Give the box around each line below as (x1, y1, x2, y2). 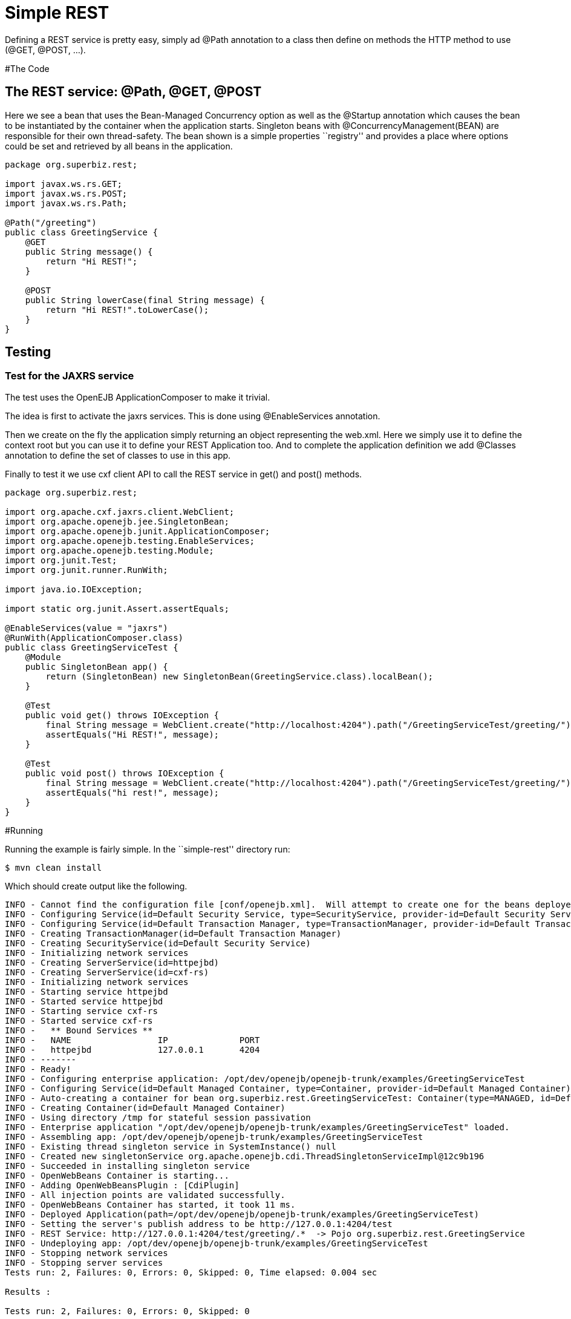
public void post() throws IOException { (25, 768, 224, 778)
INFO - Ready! (5, 1064, 71, 1074)
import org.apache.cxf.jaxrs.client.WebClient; (5, 506, 235, 517)
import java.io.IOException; (5, 584, 143, 594)
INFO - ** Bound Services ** (5, 1025, 153, 1035)
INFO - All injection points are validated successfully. (5, 1190, 285, 1200)
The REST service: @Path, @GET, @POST (5, 84, 262, 100)
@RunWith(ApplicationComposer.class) (5, 632, 184, 643)
